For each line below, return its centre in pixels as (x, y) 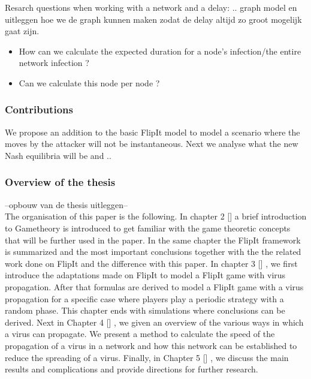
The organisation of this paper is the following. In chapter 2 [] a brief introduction (156, 216)
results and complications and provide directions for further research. (132, 369)
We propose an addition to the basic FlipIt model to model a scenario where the (153, 132)
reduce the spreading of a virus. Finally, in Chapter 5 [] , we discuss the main (147, 357)
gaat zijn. (22, 31)
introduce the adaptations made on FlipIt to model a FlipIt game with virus (145, 275)
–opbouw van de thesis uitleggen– (67, 204)
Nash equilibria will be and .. (58, 155)
